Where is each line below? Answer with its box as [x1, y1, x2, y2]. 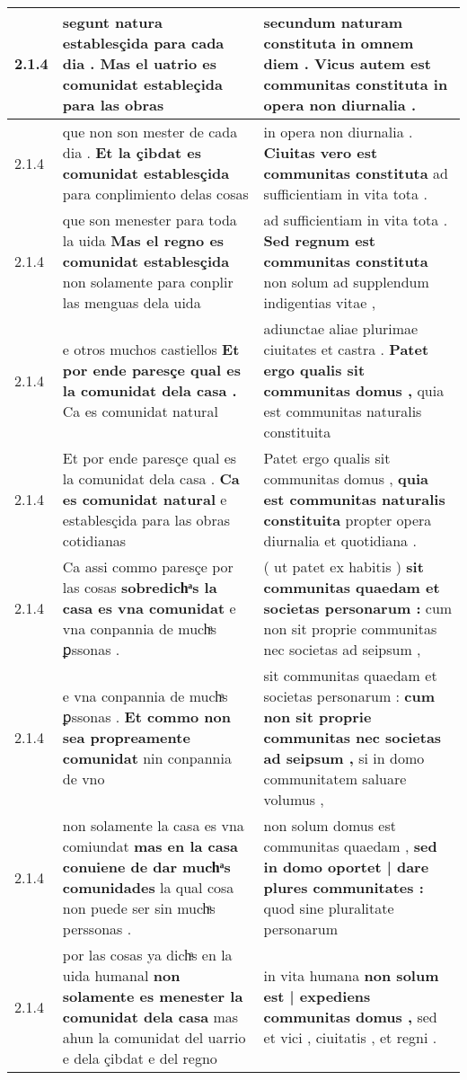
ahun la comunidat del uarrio [62, 1027, 246, 1048]
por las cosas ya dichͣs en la [62, 944, 233, 965]
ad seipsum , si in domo [263, 748, 425, 768]
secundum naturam [263, 12, 403, 32]
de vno [62, 768, 105, 789]
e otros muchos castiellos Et [62, 339, 240, 359]
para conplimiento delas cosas [62, 183, 249, 204]
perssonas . [62, 918, 132, 939]
